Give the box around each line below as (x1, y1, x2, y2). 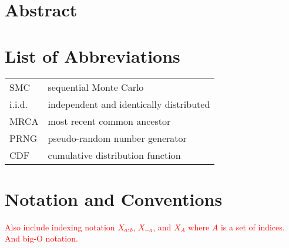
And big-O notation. (5, 232, 78, 244)
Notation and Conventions (5, 186, 223, 210)
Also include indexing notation (5, 220, 115, 233)
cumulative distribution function (48, 148, 181, 162)
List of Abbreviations (5, 43, 180, 67)
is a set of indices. (220, 220, 285, 233)
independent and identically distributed (48, 97, 210, 111)
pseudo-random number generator (48, 131, 187, 145)
